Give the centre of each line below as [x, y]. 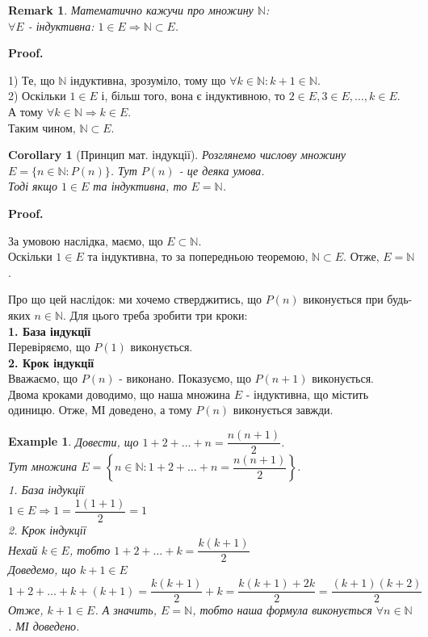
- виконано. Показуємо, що [185, 378]
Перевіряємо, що [49, 347]
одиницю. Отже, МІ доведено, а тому [100, 410]
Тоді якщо [33, 186]
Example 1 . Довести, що [73, 441]
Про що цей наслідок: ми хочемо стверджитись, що [135, 299]
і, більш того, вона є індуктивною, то [193, 96]
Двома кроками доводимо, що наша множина [119, 394]
